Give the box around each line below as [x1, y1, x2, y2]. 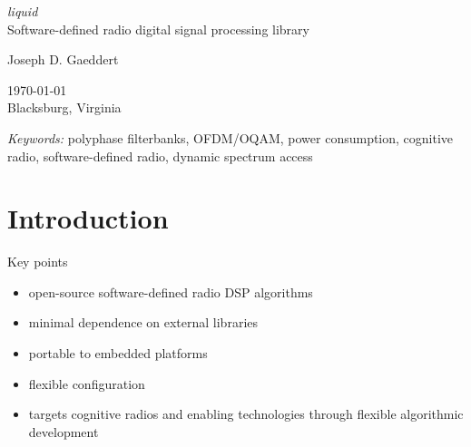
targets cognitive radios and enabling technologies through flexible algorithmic [28, 404, 464, 423]
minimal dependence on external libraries [28, 313, 259, 332]
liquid [7, 2, 38, 20]
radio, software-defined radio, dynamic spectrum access [7, 146, 313, 165]
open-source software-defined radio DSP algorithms [28, 282, 313, 301]
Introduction [7, 199, 169, 237]
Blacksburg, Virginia [7, 98, 122, 117]
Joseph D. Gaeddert [7, 50, 119, 69]
